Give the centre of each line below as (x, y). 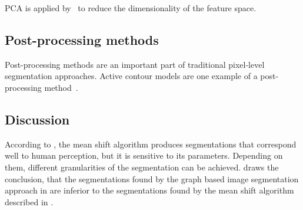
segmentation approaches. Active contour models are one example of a (131, 76)
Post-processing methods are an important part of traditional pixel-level (135, 64)
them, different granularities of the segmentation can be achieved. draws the (142, 167)
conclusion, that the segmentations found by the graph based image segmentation (152, 178)
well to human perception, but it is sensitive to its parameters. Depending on (144, 155)
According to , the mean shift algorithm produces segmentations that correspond (151, 144)
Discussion (37, 119)
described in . (29, 201)
